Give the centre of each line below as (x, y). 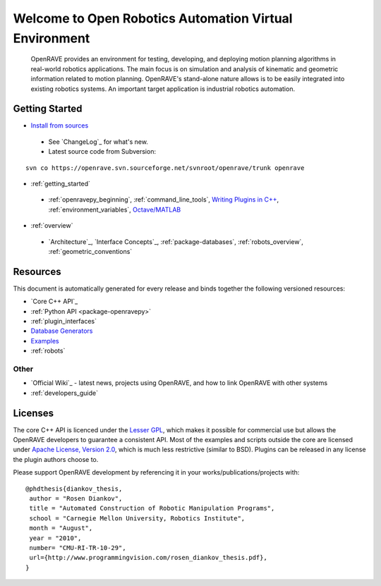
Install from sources (60, 126)
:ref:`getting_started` (61, 183)
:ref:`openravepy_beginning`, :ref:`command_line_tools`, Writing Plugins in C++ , (163, 200)
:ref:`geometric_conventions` (90, 251)
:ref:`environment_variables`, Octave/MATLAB (115, 209)
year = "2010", (55, 538)
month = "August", (61, 528)
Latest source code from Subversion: (102, 152)
